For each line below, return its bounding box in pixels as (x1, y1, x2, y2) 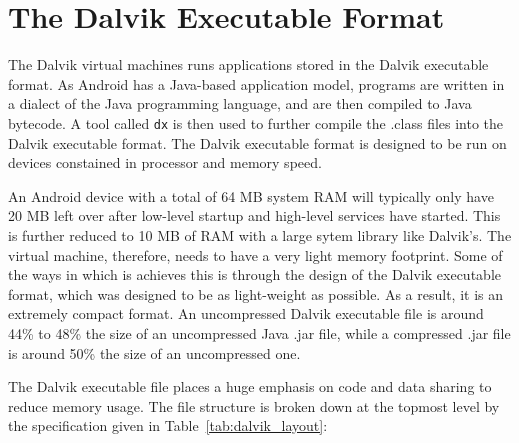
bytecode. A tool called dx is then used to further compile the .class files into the (8, 112, 504, 133)
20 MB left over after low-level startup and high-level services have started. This (8, 205, 501, 226)
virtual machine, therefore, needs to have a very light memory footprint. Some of (8, 244, 503, 265)
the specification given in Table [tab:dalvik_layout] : (8, 415, 328, 436)
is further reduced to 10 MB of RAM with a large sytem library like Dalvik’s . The (8, 224, 512, 245)
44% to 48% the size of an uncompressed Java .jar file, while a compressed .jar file (8, 322, 511, 343)
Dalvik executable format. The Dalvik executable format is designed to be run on (8, 132, 507, 153)
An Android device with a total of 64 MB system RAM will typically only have (8, 185, 494, 206)
